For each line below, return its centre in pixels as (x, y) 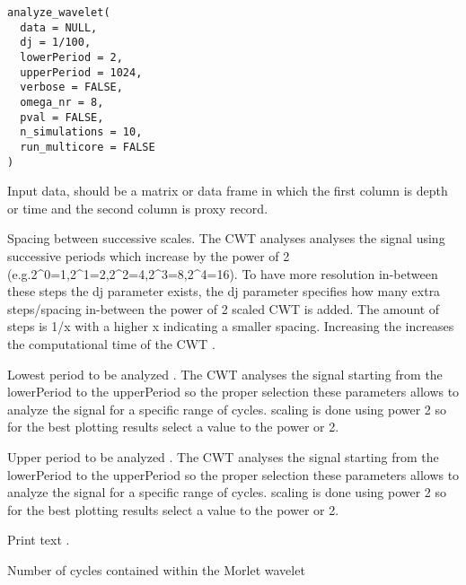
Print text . (39, 540)
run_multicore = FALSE (88, 147)
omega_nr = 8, (62, 102)
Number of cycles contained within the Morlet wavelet (156, 569)
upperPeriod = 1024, (81, 72)
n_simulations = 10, (81, 132)
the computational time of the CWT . (111, 343)
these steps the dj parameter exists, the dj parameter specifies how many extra (224, 291)
